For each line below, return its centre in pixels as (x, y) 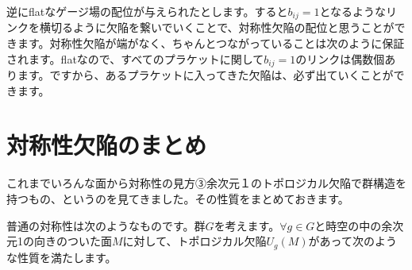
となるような (353, 11)
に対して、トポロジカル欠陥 (194, 241)
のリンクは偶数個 (340, 58)
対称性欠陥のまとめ (107, 145)
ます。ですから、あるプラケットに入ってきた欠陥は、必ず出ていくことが (205, 75)
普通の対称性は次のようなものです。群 (106, 225)
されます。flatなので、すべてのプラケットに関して (135, 58)
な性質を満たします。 (62, 257)
